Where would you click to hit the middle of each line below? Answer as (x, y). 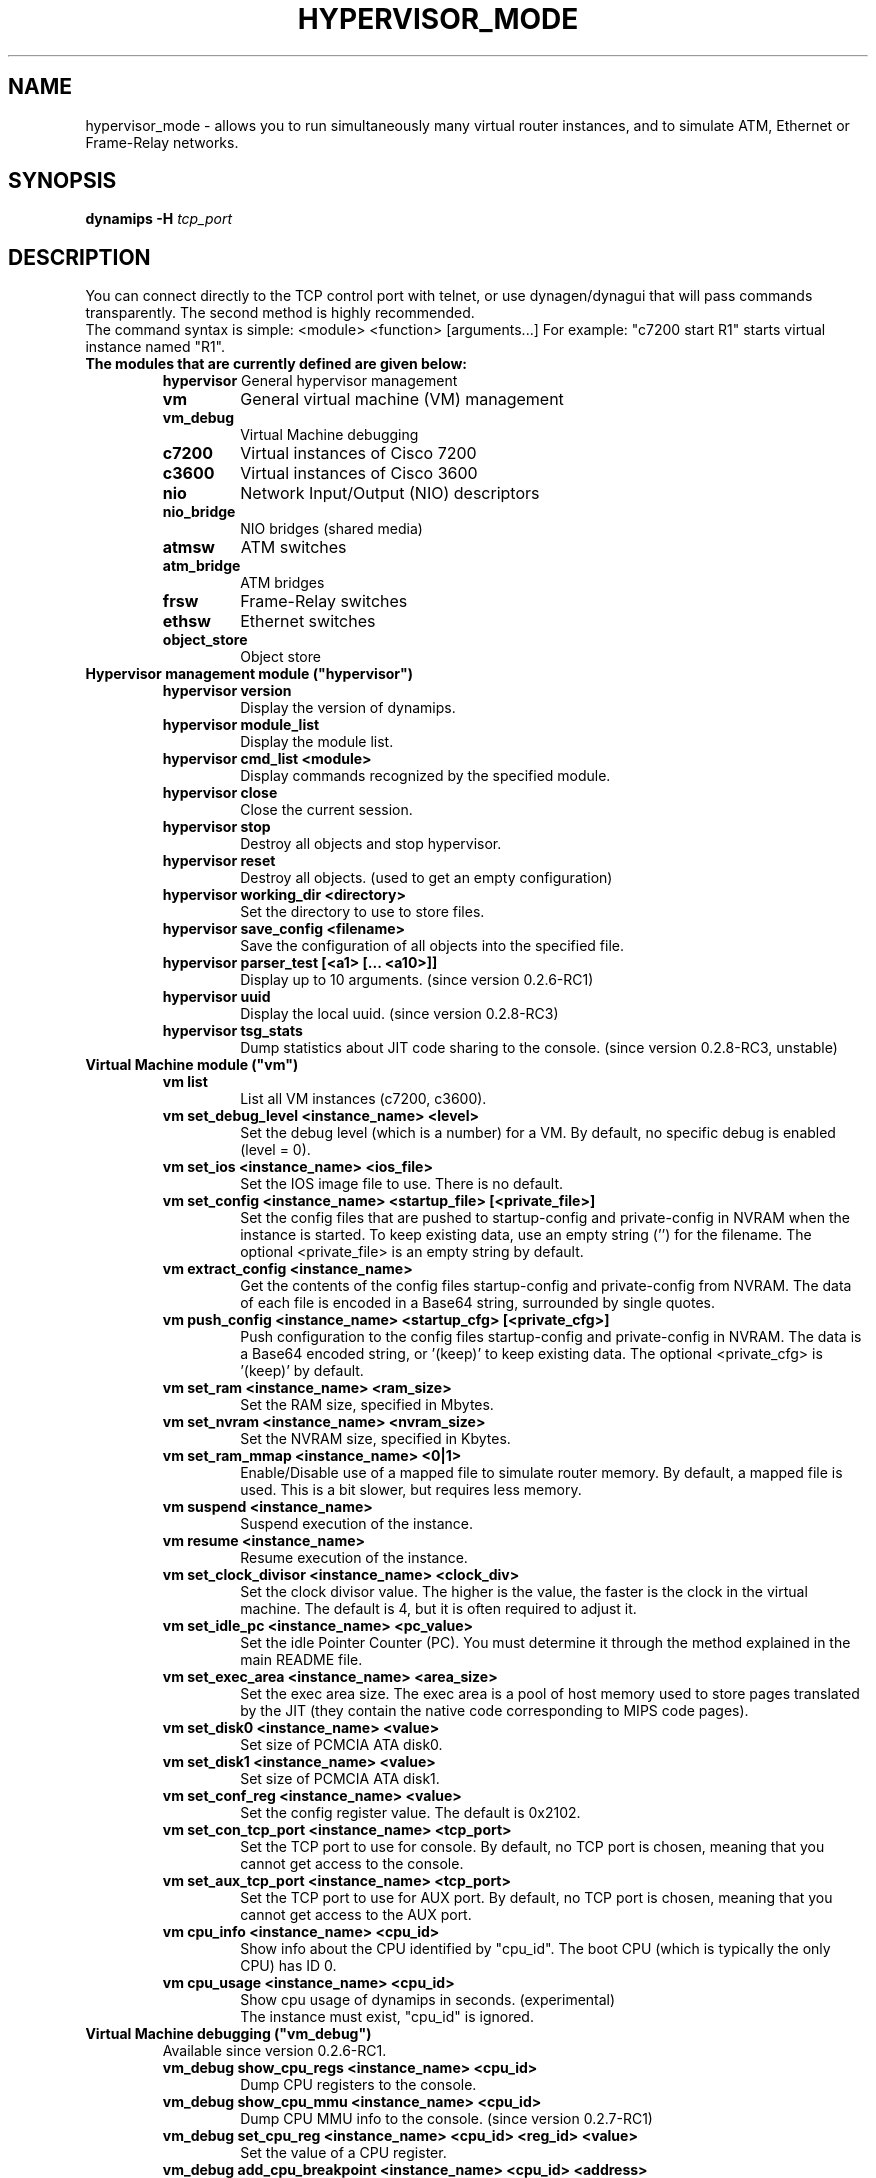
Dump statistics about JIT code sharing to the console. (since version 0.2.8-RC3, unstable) (539, 1048)
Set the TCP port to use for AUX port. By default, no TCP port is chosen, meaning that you (536, 1898)
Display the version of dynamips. (348, 708)
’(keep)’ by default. (302, 1371)
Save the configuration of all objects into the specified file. (432, 946)
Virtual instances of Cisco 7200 (358, 453)
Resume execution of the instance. (354, 1558)
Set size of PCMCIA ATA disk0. (341, 1745)
